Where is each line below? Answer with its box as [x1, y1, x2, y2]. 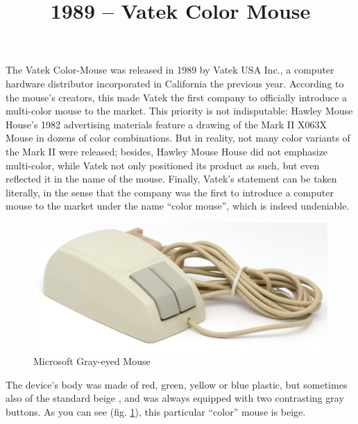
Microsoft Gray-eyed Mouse [33, 354, 151, 368]
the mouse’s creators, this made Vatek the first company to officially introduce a [6, 90, 348, 104]
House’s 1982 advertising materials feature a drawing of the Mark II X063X [6, 117, 327, 131]
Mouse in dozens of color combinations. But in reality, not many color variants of [6, 130, 350, 145]
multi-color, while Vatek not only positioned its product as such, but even [6, 158, 320, 172]
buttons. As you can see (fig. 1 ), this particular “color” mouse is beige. [6, 404, 306, 418]
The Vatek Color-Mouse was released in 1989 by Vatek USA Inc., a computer [6, 62, 334, 77]
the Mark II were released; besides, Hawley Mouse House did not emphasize [6, 144, 328, 158]
